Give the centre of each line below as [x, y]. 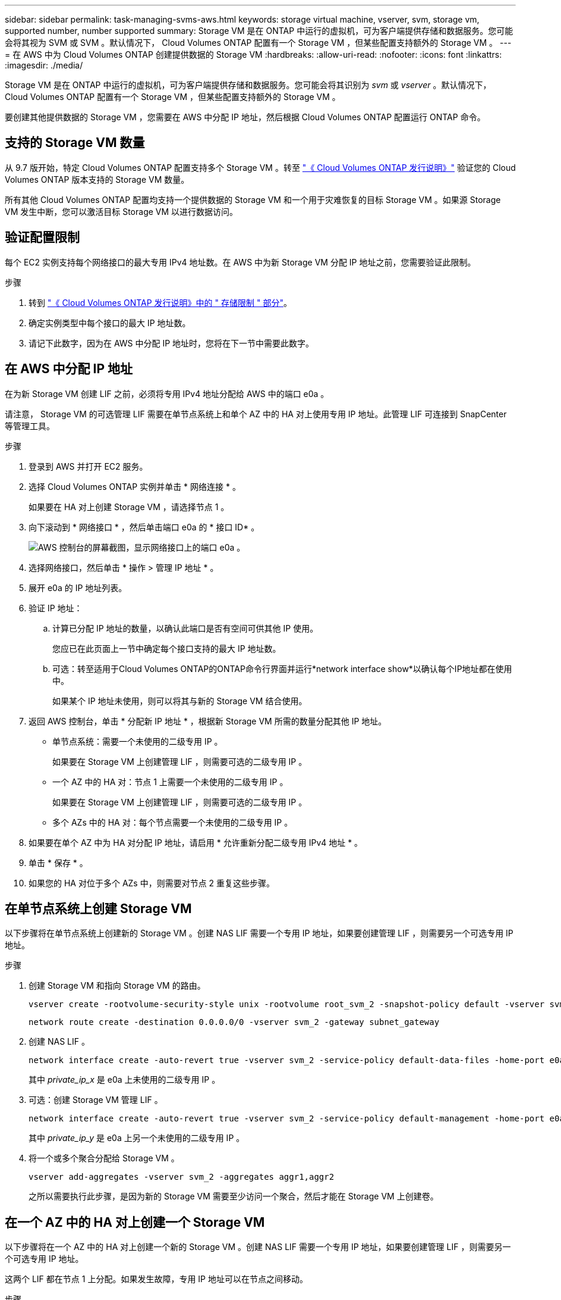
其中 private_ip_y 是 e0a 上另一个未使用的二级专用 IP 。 [137, 1138]
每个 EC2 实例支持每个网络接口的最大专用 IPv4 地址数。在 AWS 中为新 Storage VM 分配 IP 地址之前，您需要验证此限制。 [240, 262]
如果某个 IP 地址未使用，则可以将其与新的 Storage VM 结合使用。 [180, 701]
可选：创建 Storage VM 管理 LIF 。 [96, 1100]
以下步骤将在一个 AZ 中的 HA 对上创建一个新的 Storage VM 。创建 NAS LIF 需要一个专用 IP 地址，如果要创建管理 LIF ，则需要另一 [258, 1247]
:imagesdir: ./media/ [44, 65]
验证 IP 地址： [56, 608]
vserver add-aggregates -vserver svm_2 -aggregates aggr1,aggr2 [182, 1177]
